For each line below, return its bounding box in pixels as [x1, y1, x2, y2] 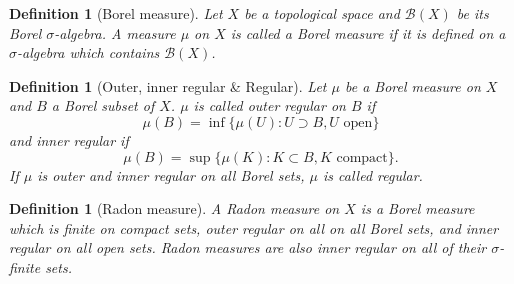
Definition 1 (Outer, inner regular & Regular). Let [9, 75, 327, 96]
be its [456, 3, 489, 23]
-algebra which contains [17, 42, 160, 63]
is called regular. [323, 164, 423, 185]
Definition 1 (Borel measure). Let [9, 3, 223, 23]
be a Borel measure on [344, 75, 481, 96]
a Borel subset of [51, 95, 155, 116]
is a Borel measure [360, 198, 475, 219]
